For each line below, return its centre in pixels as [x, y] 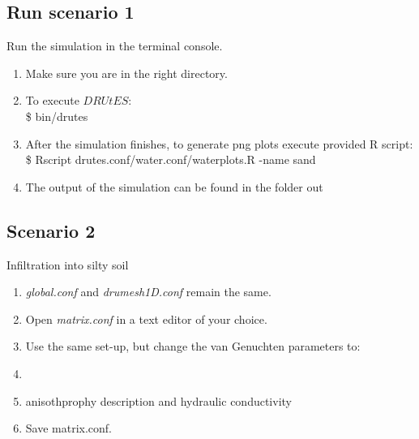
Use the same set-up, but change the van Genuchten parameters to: [193, 346]
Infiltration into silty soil [68, 264]
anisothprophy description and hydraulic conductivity [158, 400]
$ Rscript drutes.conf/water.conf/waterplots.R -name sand [171, 159]
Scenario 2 [51, 230]
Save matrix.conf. [69, 428]
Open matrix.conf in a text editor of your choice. [146, 318]
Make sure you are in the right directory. [126, 73]
